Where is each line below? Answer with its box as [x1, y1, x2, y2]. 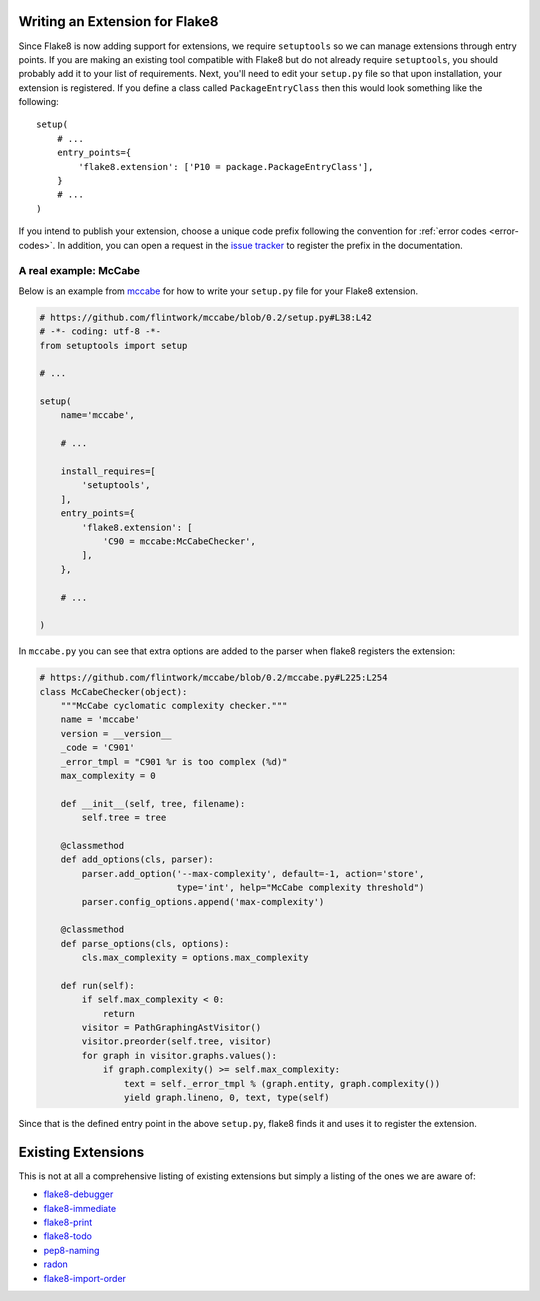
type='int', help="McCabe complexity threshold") [176, 882, 425, 894]
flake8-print [43, 1216, 93, 1229]
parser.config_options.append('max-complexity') [81, 896, 325, 907]
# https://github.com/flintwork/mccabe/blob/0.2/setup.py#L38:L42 [39, 311, 372, 323]
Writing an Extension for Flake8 [18, 13, 219, 30]
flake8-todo [43, 1230, 92, 1242]
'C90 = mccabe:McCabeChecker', [102, 535, 257, 547]
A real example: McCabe [18, 264, 140, 278]
